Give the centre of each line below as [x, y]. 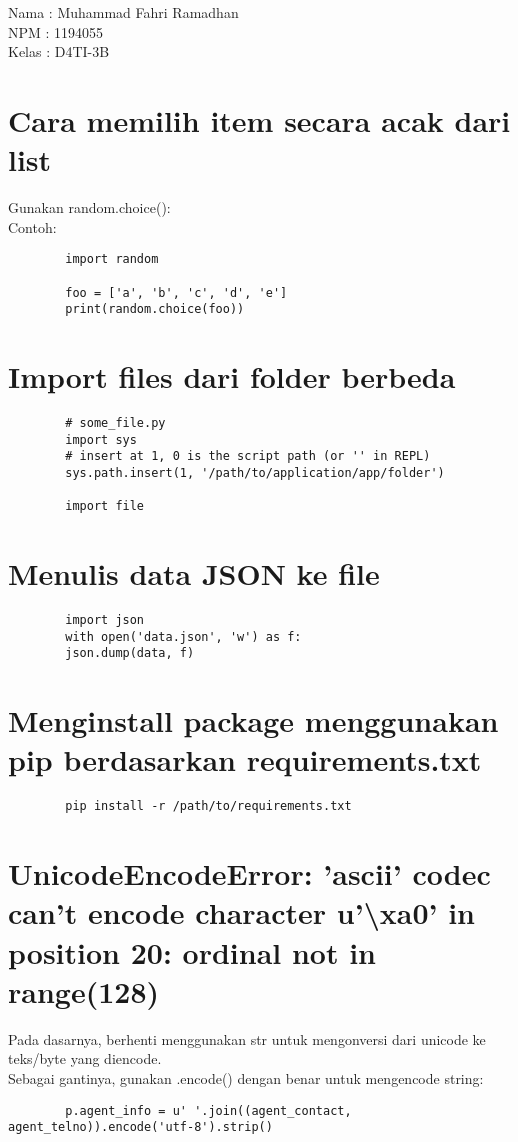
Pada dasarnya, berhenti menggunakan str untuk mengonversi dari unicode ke [247, 1038]
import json [105, 620]
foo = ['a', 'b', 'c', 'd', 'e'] [176, 292]
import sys [101, 439]
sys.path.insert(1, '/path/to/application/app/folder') [255, 473]
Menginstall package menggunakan [253, 720]
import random [112, 259]
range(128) [84, 990]
